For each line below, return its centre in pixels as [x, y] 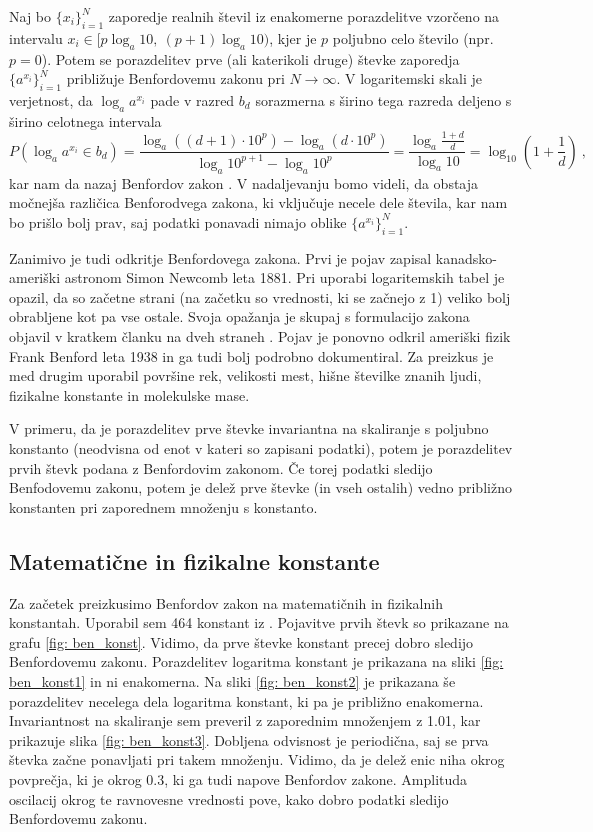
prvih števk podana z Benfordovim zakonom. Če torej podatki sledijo [221, 467]
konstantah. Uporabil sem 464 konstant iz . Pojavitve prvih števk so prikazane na [259, 622]
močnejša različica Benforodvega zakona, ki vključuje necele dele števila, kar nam [258, 202]
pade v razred [192, 99]
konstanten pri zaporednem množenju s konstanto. [163, 506]
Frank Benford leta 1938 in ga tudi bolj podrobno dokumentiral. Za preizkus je [251, 355]
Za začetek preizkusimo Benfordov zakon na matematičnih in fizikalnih [226, 602]
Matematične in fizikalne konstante [194, 560]
